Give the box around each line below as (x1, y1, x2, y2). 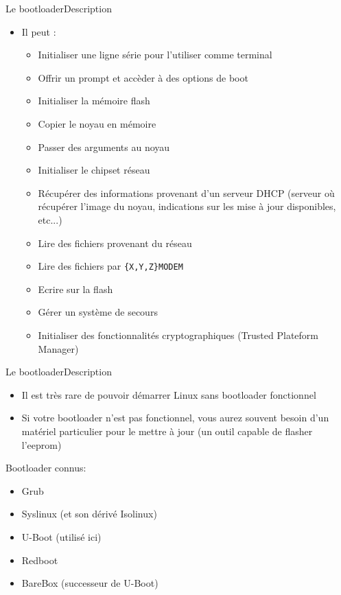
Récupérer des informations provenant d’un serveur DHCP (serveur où (38, 185, 335, 200)
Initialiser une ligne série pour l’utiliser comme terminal (38, 47, 272, 62)
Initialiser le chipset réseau (38, 163, 150, 177)
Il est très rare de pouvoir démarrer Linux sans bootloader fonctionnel (21, 387, 316, 401)
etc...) (38, 212, 62, 226)
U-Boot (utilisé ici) (21, 529, 102, 544)
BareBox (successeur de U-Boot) (21, 576, 158, 590)
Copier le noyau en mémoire (38, 116, 156, 130)
